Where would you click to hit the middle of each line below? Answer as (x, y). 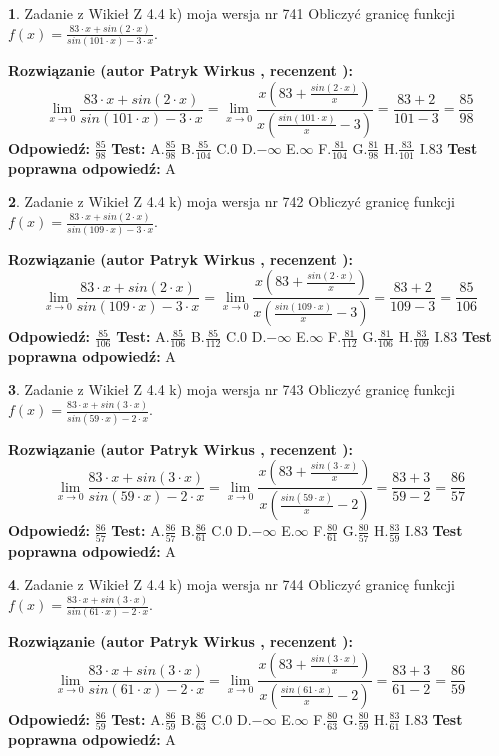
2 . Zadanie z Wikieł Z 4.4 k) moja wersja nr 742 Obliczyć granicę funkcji (231, 201)
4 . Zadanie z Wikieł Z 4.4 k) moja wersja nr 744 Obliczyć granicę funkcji (231, 584)
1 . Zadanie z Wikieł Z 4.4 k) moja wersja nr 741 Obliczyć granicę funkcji (231, 13)
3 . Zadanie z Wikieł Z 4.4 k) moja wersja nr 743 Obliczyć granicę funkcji (231, 389)
